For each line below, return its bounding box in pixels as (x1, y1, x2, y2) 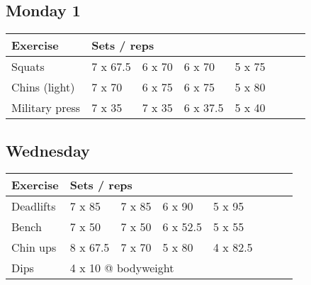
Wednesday (6, 139, 90, 161)
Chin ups (11, 239, 57, 256)
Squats (11, 58, 45, 75)
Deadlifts (11, 198, 56, 215)
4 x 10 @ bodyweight (69, 259, 174, 276)
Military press (11, 99, 81, 116)
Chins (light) (11, 79, 75, 96)
